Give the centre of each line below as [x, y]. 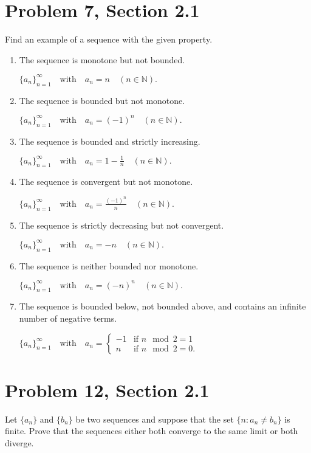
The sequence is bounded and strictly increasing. [110, 141]
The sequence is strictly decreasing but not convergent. [121, 225]
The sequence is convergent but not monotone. [106, 182]
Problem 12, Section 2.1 [107, 389]
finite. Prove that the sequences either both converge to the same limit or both [152, 431]
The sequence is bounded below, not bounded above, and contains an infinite [162, 306]
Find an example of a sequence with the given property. [109, 39]
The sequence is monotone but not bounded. [102, 59]
